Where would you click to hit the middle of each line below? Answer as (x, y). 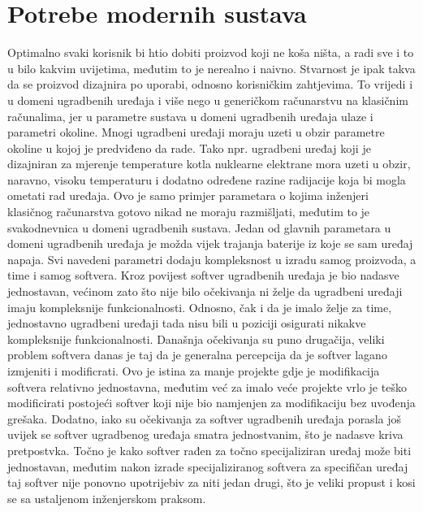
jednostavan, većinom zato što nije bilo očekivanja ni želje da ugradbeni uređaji (205, 291)
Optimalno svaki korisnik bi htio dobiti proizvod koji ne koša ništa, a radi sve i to (211, 52)
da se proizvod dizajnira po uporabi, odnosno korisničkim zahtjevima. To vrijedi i (210, 84)
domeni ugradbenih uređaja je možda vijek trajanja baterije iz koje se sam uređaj (210, 243)
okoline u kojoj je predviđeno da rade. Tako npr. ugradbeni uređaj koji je (189, 148)
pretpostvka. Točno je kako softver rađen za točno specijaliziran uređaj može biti (209, 450)
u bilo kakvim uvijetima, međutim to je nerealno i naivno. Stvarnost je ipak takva (211, 68)
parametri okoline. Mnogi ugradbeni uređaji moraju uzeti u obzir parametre (196, 132)
